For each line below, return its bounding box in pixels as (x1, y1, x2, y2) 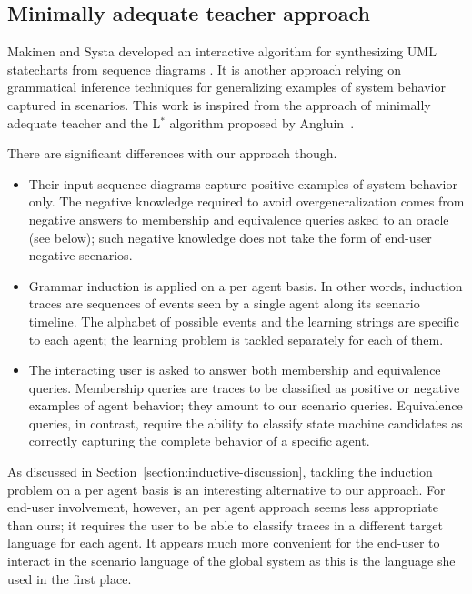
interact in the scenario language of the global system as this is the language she (7, 551, 456, 570)
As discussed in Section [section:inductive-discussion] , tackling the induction (7, 462, 433, 481)
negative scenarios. (28, 246, 133, 265)
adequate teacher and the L (7, 113, 161, 132)
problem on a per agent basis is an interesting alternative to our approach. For (7, 479, 446, 498)
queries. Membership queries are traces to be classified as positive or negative (28, 378, 460, 397)
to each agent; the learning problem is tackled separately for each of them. (28, 329, 444, 348)
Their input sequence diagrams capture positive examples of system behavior (28, 174, 457, 193)
